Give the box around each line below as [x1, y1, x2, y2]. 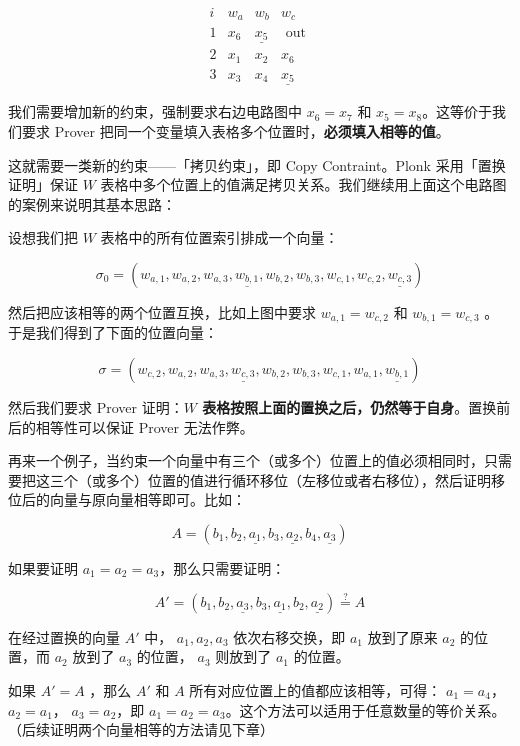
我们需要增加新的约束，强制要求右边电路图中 [8, 101, 302, 122]
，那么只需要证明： [159, 557, 286, 578]
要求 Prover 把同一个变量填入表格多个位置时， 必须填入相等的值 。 [21, 120, 450, 141]
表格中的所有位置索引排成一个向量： [100, 227, 339, 248]
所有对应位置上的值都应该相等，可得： [189, 679, 442, 700]
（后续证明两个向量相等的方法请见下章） [8, 719, 274, 740]
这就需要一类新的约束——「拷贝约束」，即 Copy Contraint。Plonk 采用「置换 [8, 154, 506, 175]
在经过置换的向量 [8, 626, 120, 647]
